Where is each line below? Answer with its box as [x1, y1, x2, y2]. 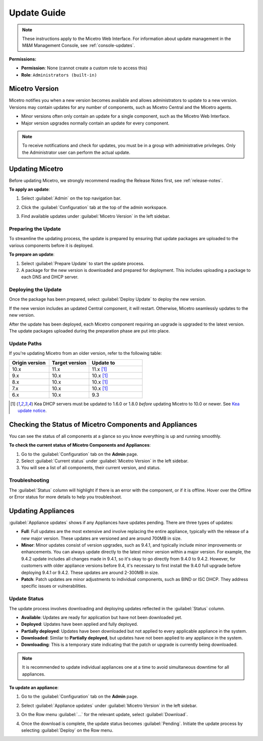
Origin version [12, 359, 46, 366]
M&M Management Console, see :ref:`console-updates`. [22, 42, 135, 48]
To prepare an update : [9, 251, 55, 257]
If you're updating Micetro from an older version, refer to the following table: [9, 350, 162, 356]
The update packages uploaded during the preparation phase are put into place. [9, 328, 170, 334]
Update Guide [9, 7, 66, 18]
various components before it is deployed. [9, 242, 94, 248]
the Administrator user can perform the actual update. [22, 149, 131, 155]
